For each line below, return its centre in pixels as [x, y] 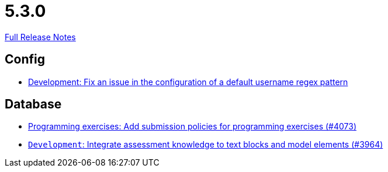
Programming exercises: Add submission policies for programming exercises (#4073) [192, 127]
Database [33, 104]
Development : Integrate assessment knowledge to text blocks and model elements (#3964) [206, 145]
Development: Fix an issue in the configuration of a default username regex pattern [188, 82]
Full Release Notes [40, 37]
